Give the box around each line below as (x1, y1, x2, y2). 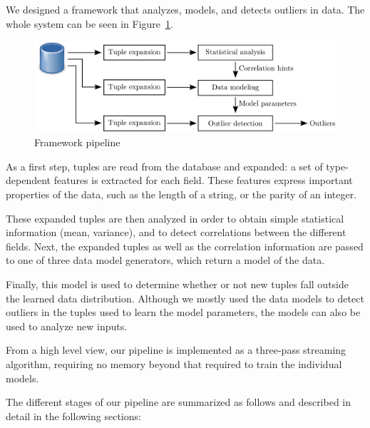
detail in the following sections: (6, 408, 141, 423)
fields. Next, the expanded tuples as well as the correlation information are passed (6, 238, 364, 253)
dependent (6, 173, 51, 188)
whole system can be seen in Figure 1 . (6, 16, 173, 31)
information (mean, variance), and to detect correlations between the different (6, 225, 346, 240)
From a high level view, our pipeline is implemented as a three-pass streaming (6, 342, 346, 357)
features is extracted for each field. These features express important (53, 173, 353, 188)
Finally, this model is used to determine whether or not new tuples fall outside (6, 277, 349, 292)
